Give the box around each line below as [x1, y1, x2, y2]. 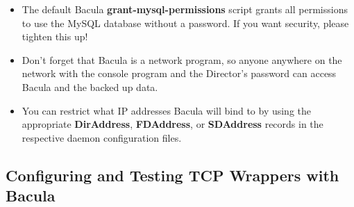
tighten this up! [22, 29, 88, 44]
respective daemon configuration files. [22, 130, 182, 144]
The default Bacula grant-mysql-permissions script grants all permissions [22, 2, 348, 16]
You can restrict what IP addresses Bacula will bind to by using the [22, 103, 312, 117]
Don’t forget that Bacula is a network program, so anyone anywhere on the [22, 52, 342, 67]
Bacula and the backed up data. [22, 79, 158, 94]
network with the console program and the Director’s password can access [22, 66, 337, 81]
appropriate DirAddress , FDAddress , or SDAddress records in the [22, 117, 323, 131]
